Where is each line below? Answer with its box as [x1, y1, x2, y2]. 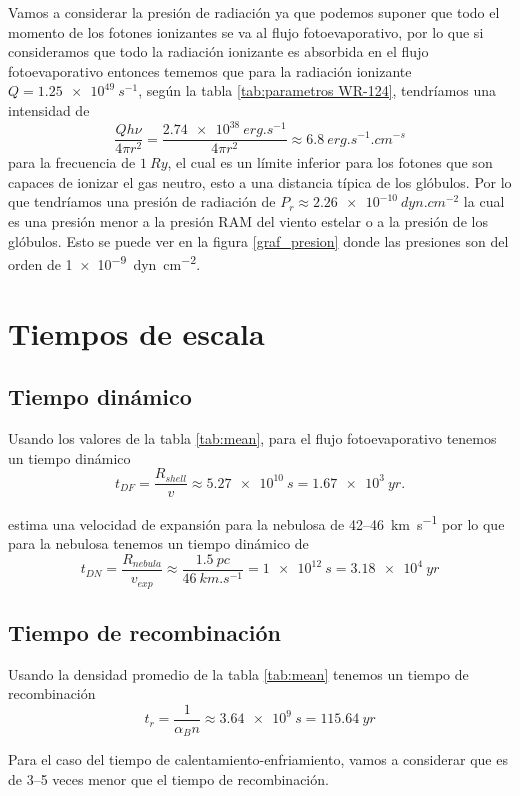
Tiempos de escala [8, 312, 265, 353]
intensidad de [8, 99, 90, 120]
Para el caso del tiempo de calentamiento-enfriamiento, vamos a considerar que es [8, 749, 508, 770]
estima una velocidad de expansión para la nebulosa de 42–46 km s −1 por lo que [8, 511, 505, 534]
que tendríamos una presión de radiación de [8, 191, 276, 212]
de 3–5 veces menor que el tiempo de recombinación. [8, 769, 329, 790]
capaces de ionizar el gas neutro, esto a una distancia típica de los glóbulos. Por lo [8, 171, 512, 192]
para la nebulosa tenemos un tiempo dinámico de [8, 533, 309, 554]
